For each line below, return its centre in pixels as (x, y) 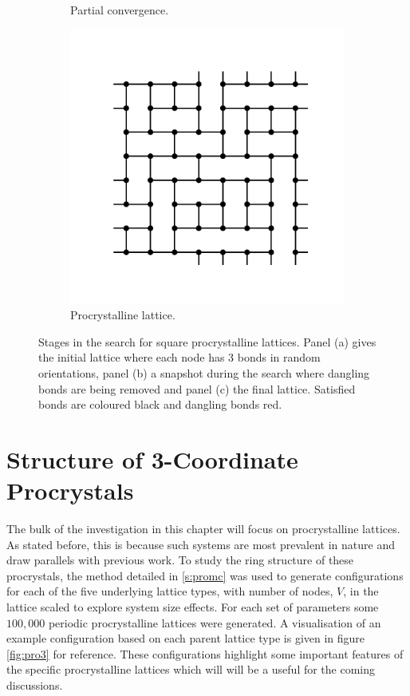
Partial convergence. (120, 10)
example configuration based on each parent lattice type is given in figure (186, 638)
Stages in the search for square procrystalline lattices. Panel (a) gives (207, 341)
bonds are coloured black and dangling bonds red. (160, 404)
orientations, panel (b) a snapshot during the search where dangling (204, 372)
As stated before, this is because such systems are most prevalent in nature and (201, 544)
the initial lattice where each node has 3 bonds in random (179, 357)
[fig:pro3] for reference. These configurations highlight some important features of (205, 653)
